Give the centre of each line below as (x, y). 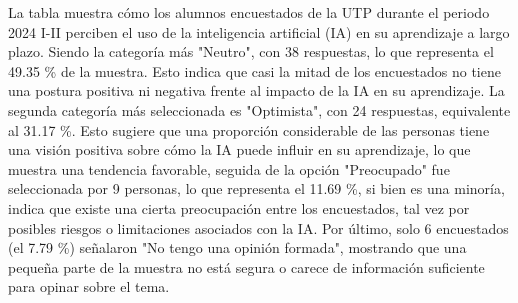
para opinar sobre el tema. (89, 286)
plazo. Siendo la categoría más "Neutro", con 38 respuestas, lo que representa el (251, 51)
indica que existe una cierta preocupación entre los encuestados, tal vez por (239, 207)
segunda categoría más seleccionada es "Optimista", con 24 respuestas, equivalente (259, 109)
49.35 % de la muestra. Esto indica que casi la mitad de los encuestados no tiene (254, 70)
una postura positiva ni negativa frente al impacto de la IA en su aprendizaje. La (256, 90)
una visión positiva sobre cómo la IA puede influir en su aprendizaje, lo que (239, 149)
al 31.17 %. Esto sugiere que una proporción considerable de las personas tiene (249, 129)
